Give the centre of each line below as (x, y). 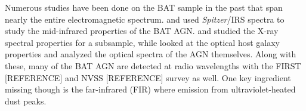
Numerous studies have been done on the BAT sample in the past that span (144, 7)
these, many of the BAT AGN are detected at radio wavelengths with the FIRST (153, 65)
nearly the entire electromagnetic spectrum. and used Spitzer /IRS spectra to (145, 19)
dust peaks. (26, 101)
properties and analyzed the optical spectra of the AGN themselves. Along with (151, 54)
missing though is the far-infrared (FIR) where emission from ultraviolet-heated (150, 89)
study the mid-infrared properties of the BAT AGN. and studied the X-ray (142, 31)
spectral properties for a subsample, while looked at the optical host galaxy (142, 42)
